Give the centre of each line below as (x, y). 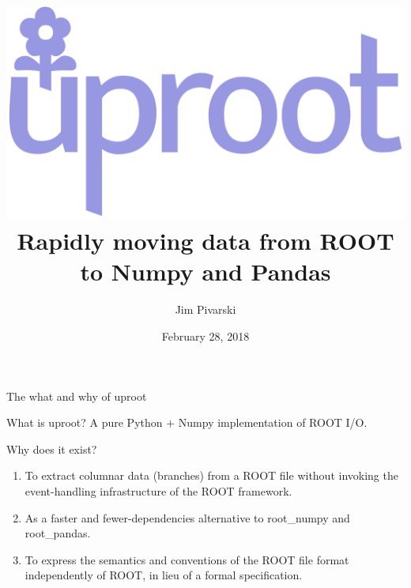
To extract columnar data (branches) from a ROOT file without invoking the (211, 475)
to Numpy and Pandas (205, 271)
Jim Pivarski (205, 309)
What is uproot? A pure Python (85, 422)
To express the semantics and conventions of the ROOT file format (187, 559)
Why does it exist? (52, 449)
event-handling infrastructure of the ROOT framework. (158, 490)
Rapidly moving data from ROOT (205, 241)
